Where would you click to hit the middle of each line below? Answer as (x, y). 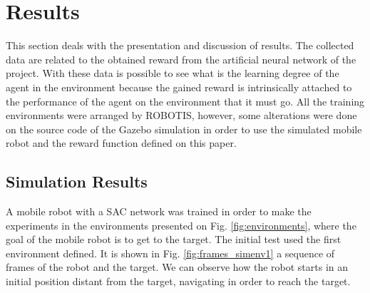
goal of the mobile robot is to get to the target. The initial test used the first (174, 239)
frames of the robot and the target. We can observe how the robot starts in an (177, 267)
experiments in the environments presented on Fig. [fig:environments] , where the (181, 225)
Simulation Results (77, 181)
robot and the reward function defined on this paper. (121, 143)
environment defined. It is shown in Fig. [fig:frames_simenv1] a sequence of (170, 253)
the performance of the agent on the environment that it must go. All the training (185, 101)
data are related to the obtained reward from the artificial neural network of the (181, 59)
